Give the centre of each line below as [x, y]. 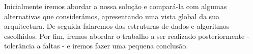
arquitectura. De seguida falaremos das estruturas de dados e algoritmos [117, 26]
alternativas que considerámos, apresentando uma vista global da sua [112, 16]
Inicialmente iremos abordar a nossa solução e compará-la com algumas [116, 6]
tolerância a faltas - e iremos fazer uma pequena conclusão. [96, 46]
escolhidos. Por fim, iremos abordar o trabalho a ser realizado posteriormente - [127, 36]
